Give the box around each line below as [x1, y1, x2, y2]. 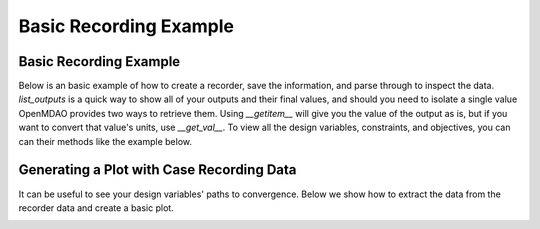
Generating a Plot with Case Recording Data [18, 161, 297, 179]
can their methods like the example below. [18, 135, 193, 147]
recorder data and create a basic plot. [18, 201, 174, 214]
